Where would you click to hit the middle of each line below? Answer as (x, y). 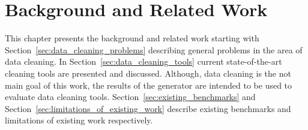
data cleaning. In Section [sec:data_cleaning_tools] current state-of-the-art (143, 61)
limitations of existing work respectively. (79, 120)
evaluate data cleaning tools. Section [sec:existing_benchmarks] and (130, 97)
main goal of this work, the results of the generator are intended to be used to (149, 85)
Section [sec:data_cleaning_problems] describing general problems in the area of (154, 49)
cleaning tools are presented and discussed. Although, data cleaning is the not (148, 73)
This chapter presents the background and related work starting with (132, 38)
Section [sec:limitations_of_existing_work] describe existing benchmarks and (148, 108)
